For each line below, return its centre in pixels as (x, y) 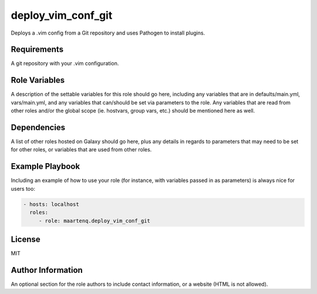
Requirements (37, 50)
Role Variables (38, 80)
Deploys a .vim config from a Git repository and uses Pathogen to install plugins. (108, 33)
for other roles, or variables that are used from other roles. (81, 150)
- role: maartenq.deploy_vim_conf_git (95, 221)
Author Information (47, 270)
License (26, 239)
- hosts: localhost (51, 204)
